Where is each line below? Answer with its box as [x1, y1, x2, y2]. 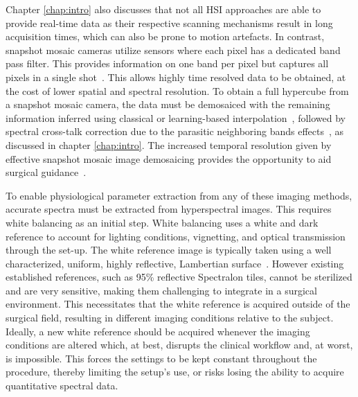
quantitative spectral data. [6, 378, 118, 393]
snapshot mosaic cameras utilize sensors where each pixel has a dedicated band [6, 42, 341, 57]
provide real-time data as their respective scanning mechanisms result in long [6, 15, 333, 30]
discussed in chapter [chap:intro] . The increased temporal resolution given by [6, 137, 332, 152]
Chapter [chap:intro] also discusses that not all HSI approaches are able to [6, 2, 321, 16]
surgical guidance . [6, 165, 87, 179]
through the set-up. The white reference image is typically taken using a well [6, 242, 332, 257]
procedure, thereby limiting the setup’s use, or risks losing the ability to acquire [6, 364, 344, 379]
